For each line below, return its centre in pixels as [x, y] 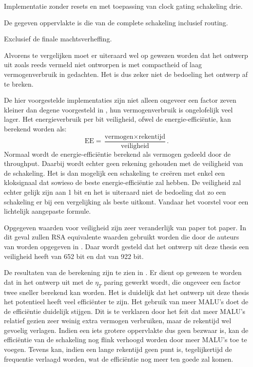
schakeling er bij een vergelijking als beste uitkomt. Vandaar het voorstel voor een [126, 201]
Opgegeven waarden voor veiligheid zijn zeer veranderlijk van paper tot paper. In [125, 227]
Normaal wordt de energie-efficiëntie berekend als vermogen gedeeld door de [117, 154]
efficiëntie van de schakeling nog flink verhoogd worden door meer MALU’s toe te [126, 339]
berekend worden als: [35, 128]
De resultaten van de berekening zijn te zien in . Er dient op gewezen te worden [123, 272]
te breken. [19, 83]
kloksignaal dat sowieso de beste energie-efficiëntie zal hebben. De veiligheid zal [123, 182]
